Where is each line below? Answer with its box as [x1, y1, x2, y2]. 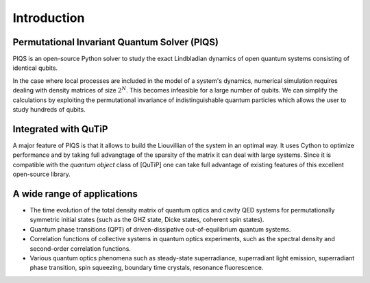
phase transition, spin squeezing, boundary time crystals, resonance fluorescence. [29, 264, 264, 272]
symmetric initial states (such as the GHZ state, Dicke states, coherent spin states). [29, 216, 264, 224]
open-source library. [12, 170, 71, 178]
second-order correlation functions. [29, 244, 132, 253]
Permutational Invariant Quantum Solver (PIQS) [12, 36, 219, 48]
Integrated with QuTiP [12, 123, 108, 135]
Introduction [12, 10, 85, 25]
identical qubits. [12, 64, 58, 72]
